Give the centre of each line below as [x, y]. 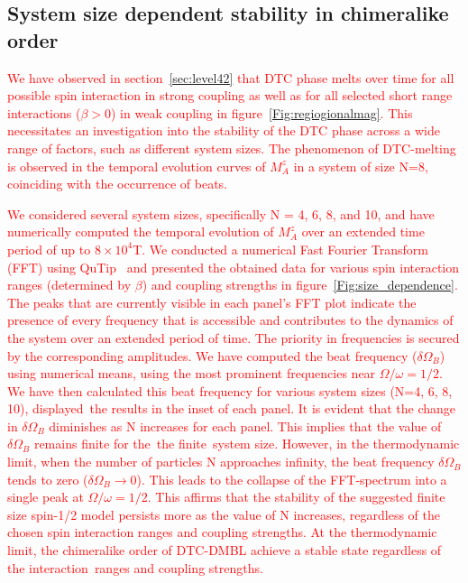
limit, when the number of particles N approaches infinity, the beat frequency [221, 462]
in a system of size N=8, [361, 166]
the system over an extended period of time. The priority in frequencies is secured [234, 337]
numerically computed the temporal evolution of [141, 231]
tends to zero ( [48, 479]
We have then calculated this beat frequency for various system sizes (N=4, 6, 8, [230, 390]
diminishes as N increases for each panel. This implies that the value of [245, 426]
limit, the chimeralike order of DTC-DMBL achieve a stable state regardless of [225, 550]
